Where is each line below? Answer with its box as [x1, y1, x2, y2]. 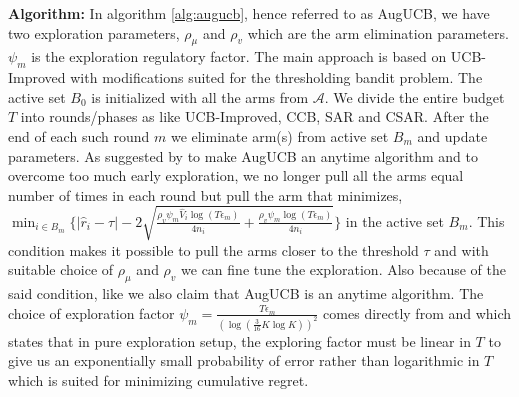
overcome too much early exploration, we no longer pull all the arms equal [8, 165, 464, 186]
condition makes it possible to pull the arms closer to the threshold [8, 239, 419, 260]
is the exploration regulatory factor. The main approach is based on [31, 46, 447, 67]
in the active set [345, 210, 444, 231]
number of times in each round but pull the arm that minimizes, [8, 184, 403, 205]
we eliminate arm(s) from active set [170, 125, 389, 146]
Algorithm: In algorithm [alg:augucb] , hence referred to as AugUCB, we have [8, 3, 490, 23]
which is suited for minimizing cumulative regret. [8, 369, 309, 390]
